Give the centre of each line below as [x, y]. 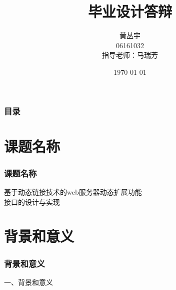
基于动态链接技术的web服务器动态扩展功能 [73, 192]
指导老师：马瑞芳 [130, 55]
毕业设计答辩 [130, 11]
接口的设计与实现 [32, 201]
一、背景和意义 [28, 282]
